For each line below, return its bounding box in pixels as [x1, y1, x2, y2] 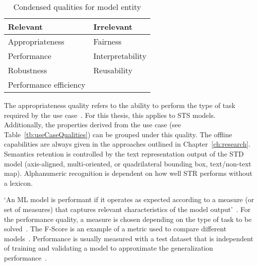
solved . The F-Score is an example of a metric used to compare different [4, 223, 227, 234]
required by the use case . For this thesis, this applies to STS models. [4, 109, 216, 120]
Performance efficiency [8, 79, 86, 90]
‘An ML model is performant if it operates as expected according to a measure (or [4, 194, 254, 205]
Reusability [93, 64, 132, 76]
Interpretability [93, 50, 147, 61]
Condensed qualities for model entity [13, 1, 141, 12]
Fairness [93, 36, 122, 47]
